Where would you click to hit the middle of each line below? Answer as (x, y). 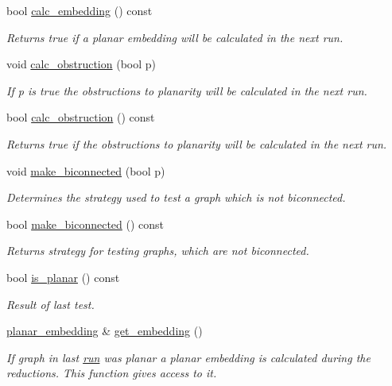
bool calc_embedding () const (80, 10)
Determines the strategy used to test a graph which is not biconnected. (176, 197)
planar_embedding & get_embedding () (105, 331)
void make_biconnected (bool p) (86, 170)
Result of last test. (50, 304)
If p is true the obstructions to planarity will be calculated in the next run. (187, 90)
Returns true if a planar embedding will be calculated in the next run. (175, 37)
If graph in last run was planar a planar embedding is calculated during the (188, 357)
